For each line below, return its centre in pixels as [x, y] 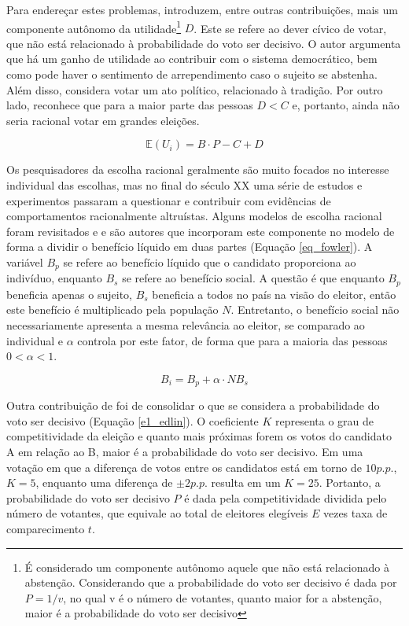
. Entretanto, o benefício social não [315, 309]
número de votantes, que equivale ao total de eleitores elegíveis [157, 513]
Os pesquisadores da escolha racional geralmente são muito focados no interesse [198, 169]
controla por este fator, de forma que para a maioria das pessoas [232, 340]
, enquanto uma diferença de [104, 482]
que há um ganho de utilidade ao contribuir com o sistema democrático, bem [192, 59]
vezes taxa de [355, 513]
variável [25, 261]
